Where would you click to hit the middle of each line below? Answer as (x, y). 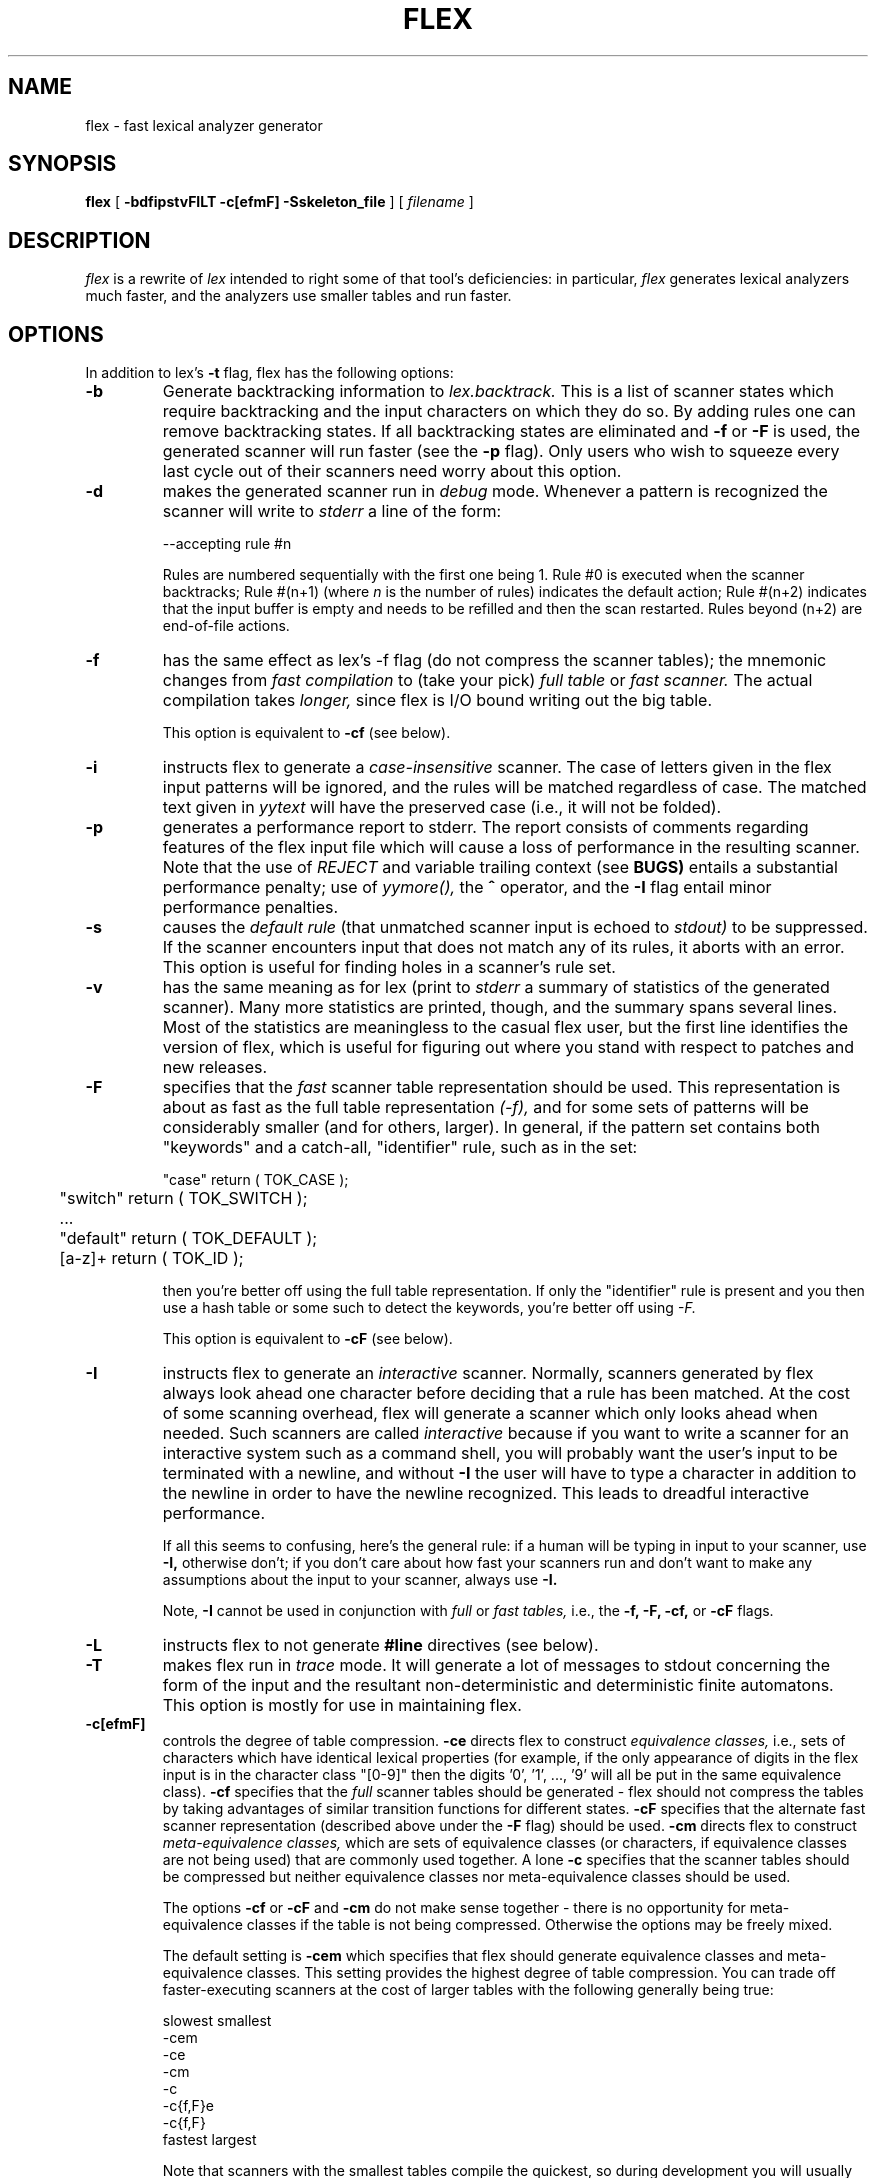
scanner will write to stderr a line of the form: (332, 511)
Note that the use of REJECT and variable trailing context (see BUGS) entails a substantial (500, 867)
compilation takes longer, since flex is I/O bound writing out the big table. (437, 700)
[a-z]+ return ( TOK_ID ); (151, 1258)
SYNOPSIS (62, 164)
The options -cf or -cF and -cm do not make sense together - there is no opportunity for (454, 1908)
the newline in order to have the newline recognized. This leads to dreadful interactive (486, 1493)
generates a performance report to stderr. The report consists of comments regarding (485, 827)
